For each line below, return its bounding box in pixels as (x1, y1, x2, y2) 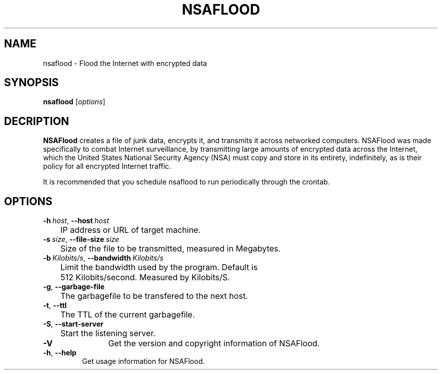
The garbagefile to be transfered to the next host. (60, 291, 248, 301)
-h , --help (43, 348, 77, 357)
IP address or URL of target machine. (60, 225, 201, 235)
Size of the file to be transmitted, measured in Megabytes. (60, 243, 281, 254)
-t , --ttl (43, 301, 67, 310)
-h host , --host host (43, 216, 109, 225)
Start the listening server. (60, 328, 156, 339)
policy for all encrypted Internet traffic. (43, 162, 172, 171)
